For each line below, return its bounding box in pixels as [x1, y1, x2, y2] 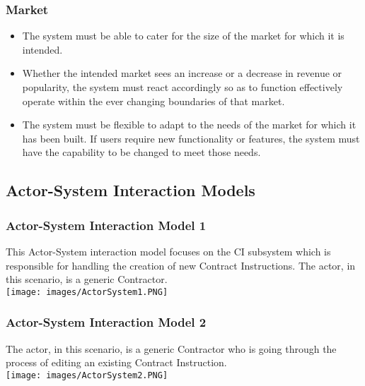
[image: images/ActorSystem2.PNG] [6, 370, 168, 380]
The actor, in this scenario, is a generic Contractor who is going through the [6, 341, 337, 356]
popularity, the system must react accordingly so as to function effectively [22, 80, 343, 94]
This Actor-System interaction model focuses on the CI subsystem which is [6, 243, 331, 258]
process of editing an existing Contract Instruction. [6, 355, 227, 370]
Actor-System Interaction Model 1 [6, 216, 207, 234]
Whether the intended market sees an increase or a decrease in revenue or [22, 66, 342, 80]
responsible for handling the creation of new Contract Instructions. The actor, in [6, 258, 356, 272]
